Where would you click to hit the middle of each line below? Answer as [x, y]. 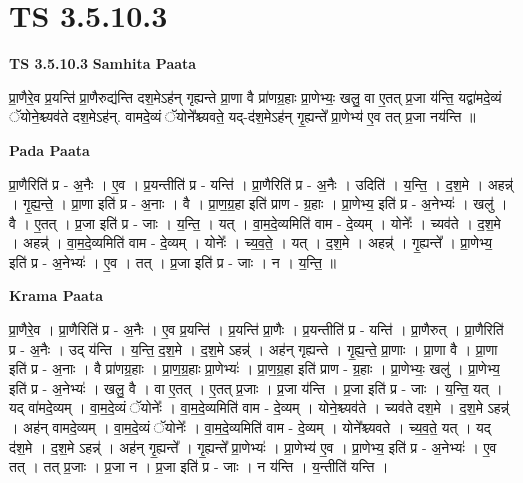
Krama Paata [56, 295]
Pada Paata [49, 149]
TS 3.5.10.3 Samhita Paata [103, 63]
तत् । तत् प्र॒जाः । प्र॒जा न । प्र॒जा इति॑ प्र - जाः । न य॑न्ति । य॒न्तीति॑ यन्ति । [199, 466]
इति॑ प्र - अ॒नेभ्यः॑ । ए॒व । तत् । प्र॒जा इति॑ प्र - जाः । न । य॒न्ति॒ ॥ [172, 261]
